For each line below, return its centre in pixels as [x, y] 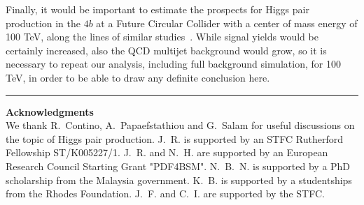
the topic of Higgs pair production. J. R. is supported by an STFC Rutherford [174, 138]
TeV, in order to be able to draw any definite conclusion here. [138, 77]
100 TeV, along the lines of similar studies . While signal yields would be [162, 37]
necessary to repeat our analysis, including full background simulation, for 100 [173, 64]
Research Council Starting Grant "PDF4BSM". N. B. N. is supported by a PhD [178, 166]
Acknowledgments [50, 111]
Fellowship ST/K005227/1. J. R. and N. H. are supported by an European [167, 152]
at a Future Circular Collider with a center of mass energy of [227, 23]
